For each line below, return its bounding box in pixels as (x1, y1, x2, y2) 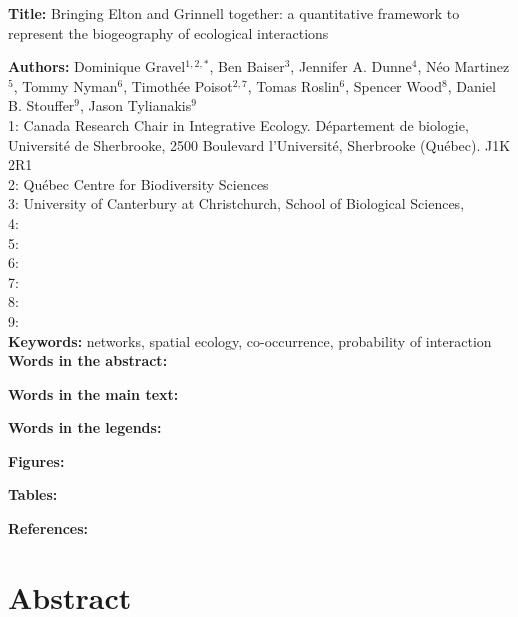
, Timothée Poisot (123, 75, 233, 96)
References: (8, 518, 89, 539)
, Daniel (447, 75, 496, 96)
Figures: (8, 450, 65, 471)
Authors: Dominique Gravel (8, 56, 186, 77)
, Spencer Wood (345, 75, 443, 96)
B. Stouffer (8, 95, 75, 116)
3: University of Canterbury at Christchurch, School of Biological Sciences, (8, 193, 465, 214)
